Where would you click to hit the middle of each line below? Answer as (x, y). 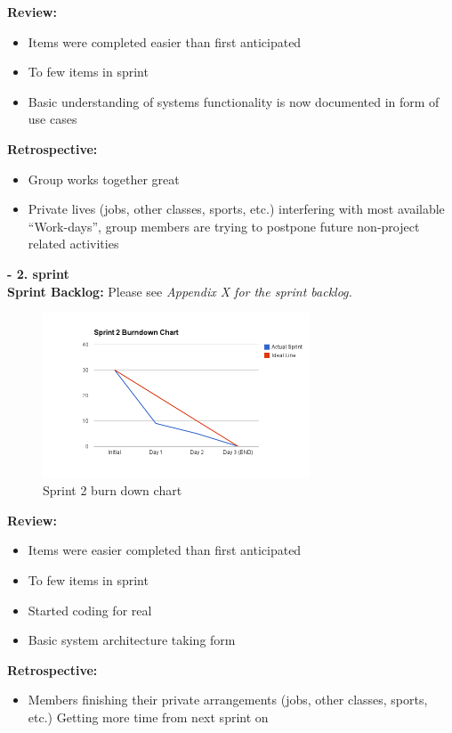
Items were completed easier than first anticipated (165, 41)
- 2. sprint (38, 273)
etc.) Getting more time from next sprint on (148, 717)
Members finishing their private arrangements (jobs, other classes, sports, (228, 700)
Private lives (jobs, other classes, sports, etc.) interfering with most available (236, 209)
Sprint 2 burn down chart (113, 490)
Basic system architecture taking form (132, 640)
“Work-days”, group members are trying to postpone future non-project (224, 226)
